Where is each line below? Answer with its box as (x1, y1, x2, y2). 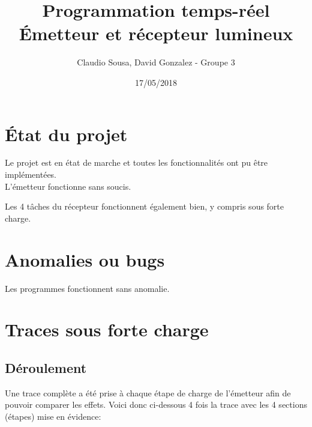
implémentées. (5, 168, 57, 181)
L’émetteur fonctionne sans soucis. (5, 180, 131, 192)
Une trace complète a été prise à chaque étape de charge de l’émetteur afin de (5, 386, 291, 399)
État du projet (5, 121, 128, 146)
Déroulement (5, 358, 87, 377)
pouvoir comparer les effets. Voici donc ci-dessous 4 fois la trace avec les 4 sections (5, 398, 307, 411)
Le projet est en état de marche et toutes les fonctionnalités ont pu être (5, 156, 268, 169)
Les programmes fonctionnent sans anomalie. (5, 282, 170, 294)
